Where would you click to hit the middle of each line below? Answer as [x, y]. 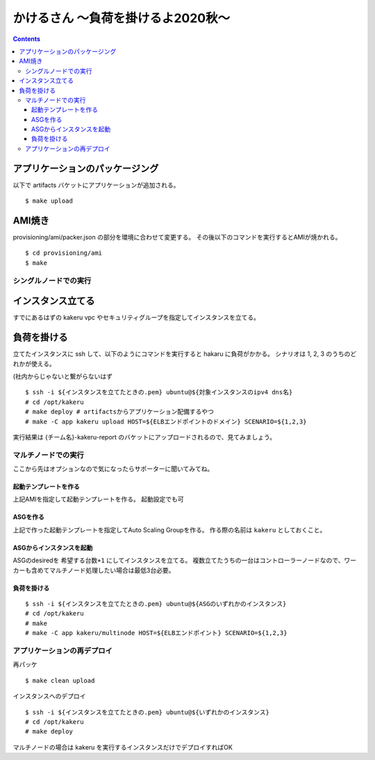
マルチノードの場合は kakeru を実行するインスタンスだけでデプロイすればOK [123, 747]
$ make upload [49, 201]
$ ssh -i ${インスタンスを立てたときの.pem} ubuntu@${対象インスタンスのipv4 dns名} [159, 392]
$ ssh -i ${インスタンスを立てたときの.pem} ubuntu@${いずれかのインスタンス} [148, 712]
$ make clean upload [60, 681]
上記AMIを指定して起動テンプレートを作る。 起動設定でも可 [98, 499]
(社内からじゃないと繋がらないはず [63, 376]
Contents [27, 39]
